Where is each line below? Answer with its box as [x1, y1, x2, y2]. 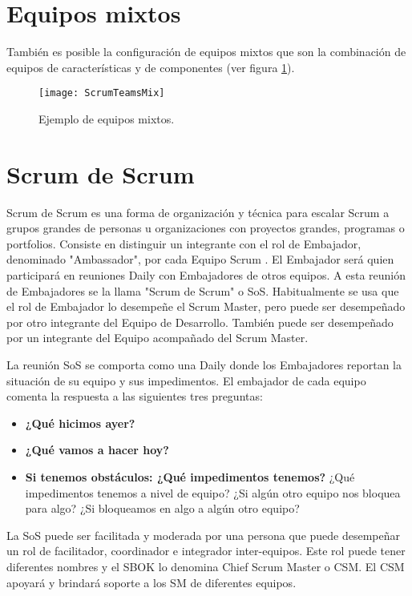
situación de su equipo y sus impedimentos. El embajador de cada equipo [6, 372, 366, 389]
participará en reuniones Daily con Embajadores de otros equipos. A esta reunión [6, 267, 406, 284]
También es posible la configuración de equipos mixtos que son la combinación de [6, 43, 406, 60]
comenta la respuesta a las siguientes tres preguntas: [6, 388, 263, 405]
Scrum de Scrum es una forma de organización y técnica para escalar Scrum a [6, 203, 390, 220]
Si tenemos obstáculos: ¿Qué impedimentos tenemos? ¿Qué [25, 469, 355, 485]
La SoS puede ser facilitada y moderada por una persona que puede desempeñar [6, 526, 401, 543]
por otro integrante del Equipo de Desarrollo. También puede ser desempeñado [6, 313, 394, 330]
